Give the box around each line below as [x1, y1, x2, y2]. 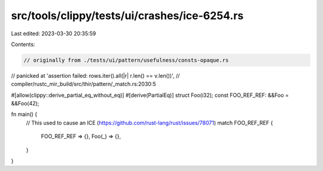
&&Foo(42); [11, 100, 39, 107]
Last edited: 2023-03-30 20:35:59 [11, 30, 96, 37]
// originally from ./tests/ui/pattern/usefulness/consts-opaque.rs [23, 57, 229, 63]
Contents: [11, 41, 35, 48]
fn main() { [11, 111, 38, 118]
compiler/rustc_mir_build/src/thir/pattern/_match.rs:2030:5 [11, 81, 157, 88]
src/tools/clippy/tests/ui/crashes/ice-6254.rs [11, 9, 244, 22]
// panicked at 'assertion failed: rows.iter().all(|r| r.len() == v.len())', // [11, 72, 180, 79]
